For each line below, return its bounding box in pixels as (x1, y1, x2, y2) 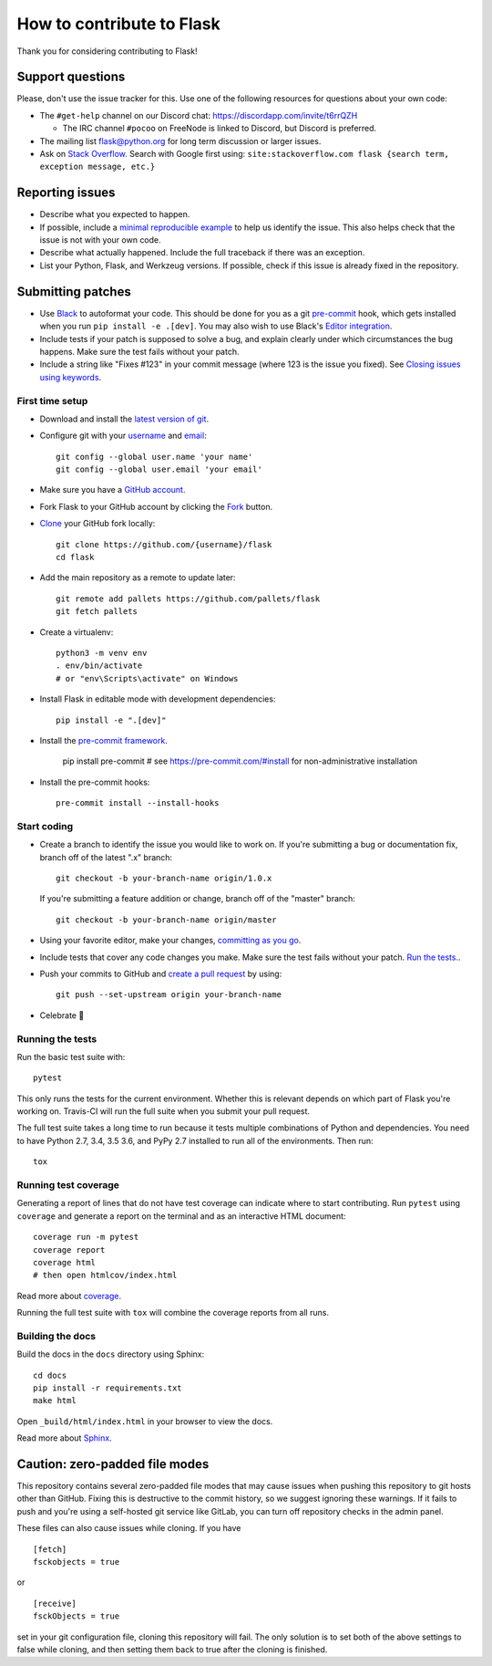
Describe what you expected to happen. (39, 209, 190, 220)
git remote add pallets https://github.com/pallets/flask (56, 593, 321, 604)
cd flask (56, 552, 95, 562)
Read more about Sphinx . (16, 1432, 113, 1443)
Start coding (16, 819, 74, 832)
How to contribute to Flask (16, 14, 220, 34)
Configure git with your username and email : (39, 430, 207, 442)
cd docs (33, 1369, 67, 1380)
